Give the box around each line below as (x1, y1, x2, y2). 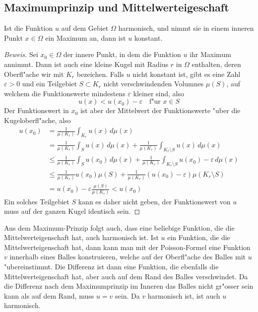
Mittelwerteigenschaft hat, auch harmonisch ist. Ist (4, 232, 159, 243)
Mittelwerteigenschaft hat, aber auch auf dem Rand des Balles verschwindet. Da (4, 271, 248, 281)
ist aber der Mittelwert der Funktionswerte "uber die (80, 105, 241, 116)
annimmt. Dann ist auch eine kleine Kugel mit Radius (4, 59, 169, 69)
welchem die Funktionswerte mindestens (4, 88, 126, 98)
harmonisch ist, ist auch (147, 290, 220, 301)
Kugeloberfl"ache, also (4, 115, 71, 125)
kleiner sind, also (133, 88, 185, 98)
